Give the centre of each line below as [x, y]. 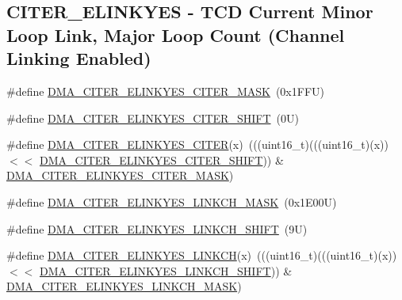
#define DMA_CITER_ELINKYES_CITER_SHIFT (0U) [153, 118]
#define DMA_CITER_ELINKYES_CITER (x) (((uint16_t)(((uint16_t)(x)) [197, 144]
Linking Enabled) [79, 58]
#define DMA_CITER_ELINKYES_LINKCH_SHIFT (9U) [157, 228]
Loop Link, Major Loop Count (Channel [176, 34]
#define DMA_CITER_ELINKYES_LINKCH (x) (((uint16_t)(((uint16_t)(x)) [202, 255]
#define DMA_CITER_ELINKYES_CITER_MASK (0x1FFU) [165, 91]
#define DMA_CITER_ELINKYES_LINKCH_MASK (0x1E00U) [172, 201]
